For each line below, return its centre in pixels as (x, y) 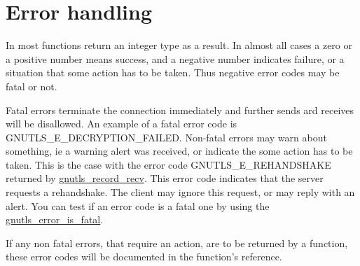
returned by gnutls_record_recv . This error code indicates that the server (165, 178)
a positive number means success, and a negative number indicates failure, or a (175, 58)
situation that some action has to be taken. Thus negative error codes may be (173, 72)
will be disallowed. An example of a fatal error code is (122, 124)
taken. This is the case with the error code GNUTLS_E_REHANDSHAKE (168, 164)
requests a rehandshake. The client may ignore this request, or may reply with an (180, 192)
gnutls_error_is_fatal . (55, 219)
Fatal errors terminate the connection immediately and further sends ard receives (180, 110)
